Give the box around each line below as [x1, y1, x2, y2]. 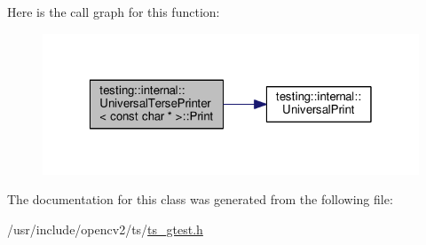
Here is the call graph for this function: [7, 3, 220, 20]
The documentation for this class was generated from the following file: [7, 190, 393, 209]
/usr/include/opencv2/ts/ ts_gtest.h [7, 219, 203, 238]
